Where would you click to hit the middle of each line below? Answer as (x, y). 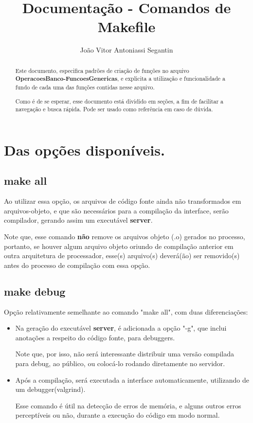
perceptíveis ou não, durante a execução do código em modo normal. (117, 415)
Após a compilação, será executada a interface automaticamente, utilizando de (132, 379)
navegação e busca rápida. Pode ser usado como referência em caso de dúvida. (114, 109)
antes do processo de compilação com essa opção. (77, 265)
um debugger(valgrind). (50, 389)
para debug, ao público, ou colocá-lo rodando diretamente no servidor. (120, 363)
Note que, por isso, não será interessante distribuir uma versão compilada (125, 354)
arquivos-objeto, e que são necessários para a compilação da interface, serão (116, 210)
